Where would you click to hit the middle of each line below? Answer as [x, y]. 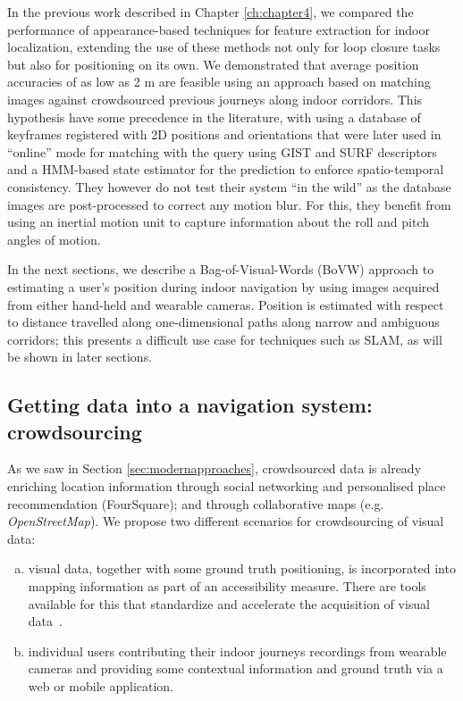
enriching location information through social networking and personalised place [227, 486]
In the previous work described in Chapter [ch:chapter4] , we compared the [210, 12]
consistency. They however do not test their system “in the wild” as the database [229, 186]
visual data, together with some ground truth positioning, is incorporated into [242, 568]
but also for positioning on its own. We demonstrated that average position [213, 64]
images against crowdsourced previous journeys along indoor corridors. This [215, 99]
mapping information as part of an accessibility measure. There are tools [227, 586]
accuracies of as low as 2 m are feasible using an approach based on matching [219, 82]
